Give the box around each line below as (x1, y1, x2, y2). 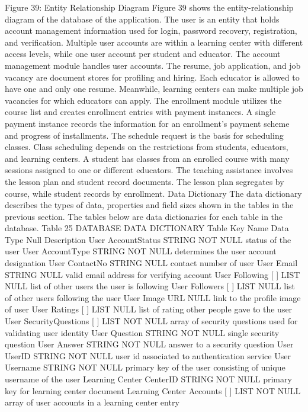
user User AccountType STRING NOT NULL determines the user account (5, 245, 277, 257)
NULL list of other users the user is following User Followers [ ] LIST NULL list (5, 280, 295, 292)
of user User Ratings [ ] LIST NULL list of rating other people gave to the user (5, 303, 293, 315)
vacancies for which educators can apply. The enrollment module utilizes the (5, 94, 282, 106)
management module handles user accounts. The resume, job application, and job (5, 59, 301, 71)
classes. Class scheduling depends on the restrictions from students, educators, (5, 140, 288, 153)
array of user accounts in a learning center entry (5, 396, 179, 408)
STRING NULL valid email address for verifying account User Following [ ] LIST (5, 268, 300, 280)
